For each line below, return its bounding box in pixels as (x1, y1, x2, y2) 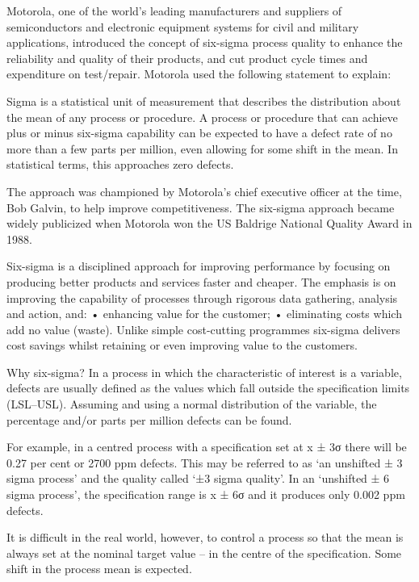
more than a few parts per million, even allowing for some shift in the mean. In (6, 140, 398, 157)
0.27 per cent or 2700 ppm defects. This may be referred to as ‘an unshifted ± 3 (6, 454, 403, 471)
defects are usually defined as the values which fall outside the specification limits (6, 379, 410, 396)
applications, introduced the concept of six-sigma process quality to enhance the (6, 34, 403, 51)
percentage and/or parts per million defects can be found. (6, 411, 292, 428)
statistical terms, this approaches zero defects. (6, 156, 234, 173)
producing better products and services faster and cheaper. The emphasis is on (6, 273, 396, 290)
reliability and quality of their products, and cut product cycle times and (6, 49, 368, 66)
